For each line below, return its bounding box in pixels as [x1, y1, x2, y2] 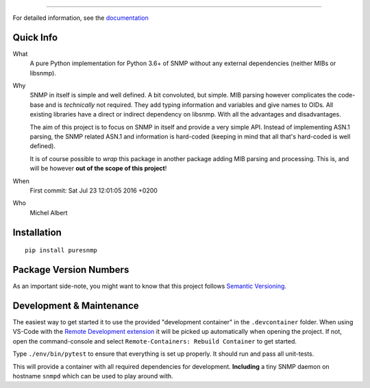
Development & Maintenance [12, 300, 140, 311]
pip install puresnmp [25, 247, 97, 254]
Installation [12, 226, 62, 238]
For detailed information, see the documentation [12, 14, 149, 22]
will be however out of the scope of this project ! [29, 165, 167, 173]
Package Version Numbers [12, 264, 129, 276]
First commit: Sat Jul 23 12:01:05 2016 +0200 [29, 186, 158, 195]
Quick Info [12, 32, 58, 43]
